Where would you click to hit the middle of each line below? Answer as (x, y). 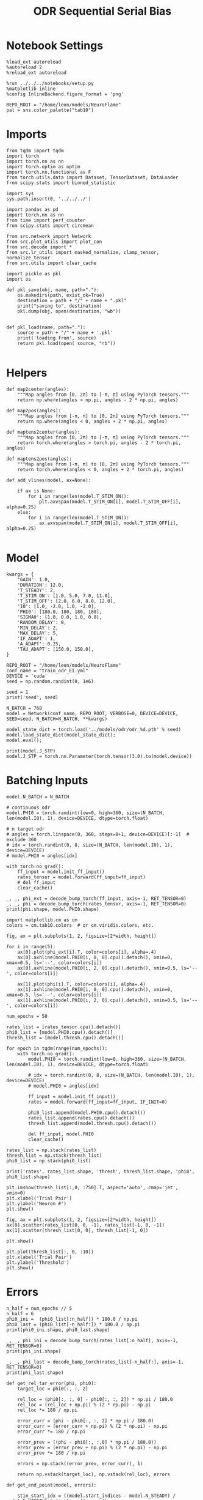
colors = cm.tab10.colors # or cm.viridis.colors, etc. (80, 925)
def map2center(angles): (38, 389)
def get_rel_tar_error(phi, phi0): (52, 1383)
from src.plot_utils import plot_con (54, 242)
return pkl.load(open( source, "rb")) (66, 343)
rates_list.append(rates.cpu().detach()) (82, 1118)
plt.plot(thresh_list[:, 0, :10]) (50, 1252)
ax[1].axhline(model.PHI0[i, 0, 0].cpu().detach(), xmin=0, (95, 989)
